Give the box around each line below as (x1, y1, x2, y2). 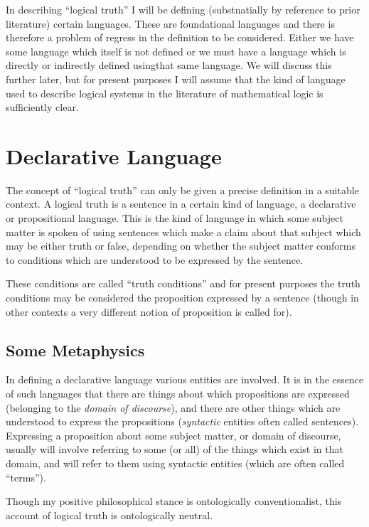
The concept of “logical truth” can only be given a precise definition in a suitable (6, 182, 359, 197)
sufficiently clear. (6, 100, 79, 115)
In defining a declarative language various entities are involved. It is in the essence (6, 372, 364, 387)
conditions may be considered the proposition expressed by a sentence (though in (6, 290, 359, 305)
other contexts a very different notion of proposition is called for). (6, 304, 292, 319)
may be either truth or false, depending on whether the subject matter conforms (6, 238, 356, 253)
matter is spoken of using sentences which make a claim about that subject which (6, 224, 361, 239)
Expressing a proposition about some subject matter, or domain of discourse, (6, 427, 341, 442)
